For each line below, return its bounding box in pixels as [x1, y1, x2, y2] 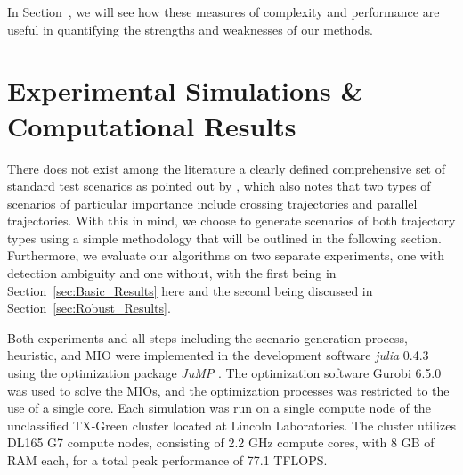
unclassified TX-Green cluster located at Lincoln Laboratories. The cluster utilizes [7, 415, 456, 434]
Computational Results [7, 107, 296, 143]
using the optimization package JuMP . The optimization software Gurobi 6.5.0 [7, 364, 442, 382]
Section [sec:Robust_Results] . [7, 299, 171, 317]
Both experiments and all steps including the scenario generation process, [7, 328, 408, 347]
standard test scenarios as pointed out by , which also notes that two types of [7, 176, 431, 195]
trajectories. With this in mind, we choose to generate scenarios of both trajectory [7, 211, 456, 230]
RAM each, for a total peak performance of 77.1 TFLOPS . [7, 451, 328, 469]
